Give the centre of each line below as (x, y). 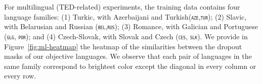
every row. (20, 76)
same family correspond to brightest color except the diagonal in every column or (130, 66)
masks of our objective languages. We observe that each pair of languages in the (128, 56)
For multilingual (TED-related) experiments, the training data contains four (122, 7)
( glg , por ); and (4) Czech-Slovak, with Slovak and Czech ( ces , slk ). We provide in (126, 36)
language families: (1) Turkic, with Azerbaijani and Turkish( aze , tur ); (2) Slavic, (125, 16)
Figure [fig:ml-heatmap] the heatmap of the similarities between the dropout (123, 46)
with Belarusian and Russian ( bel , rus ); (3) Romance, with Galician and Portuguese (131, 26)
